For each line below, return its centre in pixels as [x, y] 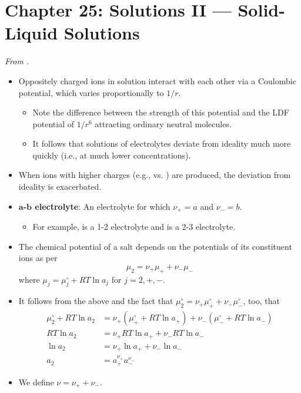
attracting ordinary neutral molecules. [163, 123]
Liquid [31, 33]
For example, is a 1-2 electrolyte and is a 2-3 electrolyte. [134, 227]
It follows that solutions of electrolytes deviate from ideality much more [162, 143]
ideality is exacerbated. [60, 186]
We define [36, 382]
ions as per [38, 258]
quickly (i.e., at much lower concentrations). [112, 155]
